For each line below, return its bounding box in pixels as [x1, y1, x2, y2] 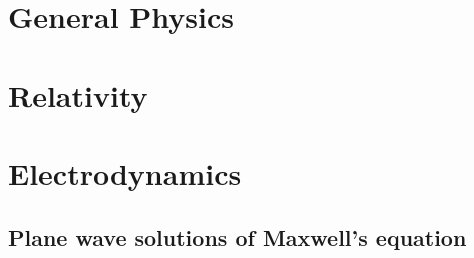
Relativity [8, 74, 148, 115]
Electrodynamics [8, 152, 242, 193]
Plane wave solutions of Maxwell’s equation [8, 221, 467, 252]
